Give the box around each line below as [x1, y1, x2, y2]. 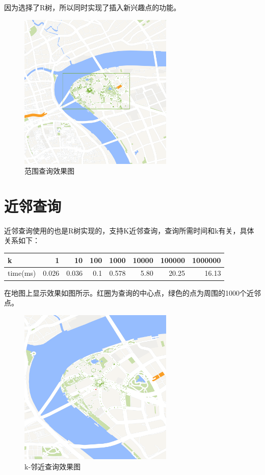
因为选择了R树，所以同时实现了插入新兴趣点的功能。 [4, 2, 181, 12]
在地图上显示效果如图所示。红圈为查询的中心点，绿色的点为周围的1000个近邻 [4, 287, 261, 298]
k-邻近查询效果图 [24, 461, 81, 471]
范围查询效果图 [24, 165, 74, 176]
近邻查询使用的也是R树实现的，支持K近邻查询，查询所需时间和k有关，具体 [4, 225, 254, 235]
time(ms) [8, 268, 36, 278]
